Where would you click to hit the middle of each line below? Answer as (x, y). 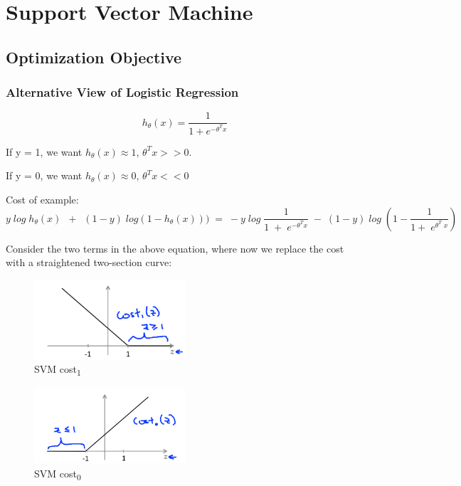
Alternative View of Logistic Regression (122, 92)
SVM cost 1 (58, 370)
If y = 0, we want (44, 175)
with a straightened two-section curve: (89, 262)
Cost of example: (42, 200)
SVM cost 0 (58, 474)
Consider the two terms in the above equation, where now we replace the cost (175, 248)
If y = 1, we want (44, 151)
